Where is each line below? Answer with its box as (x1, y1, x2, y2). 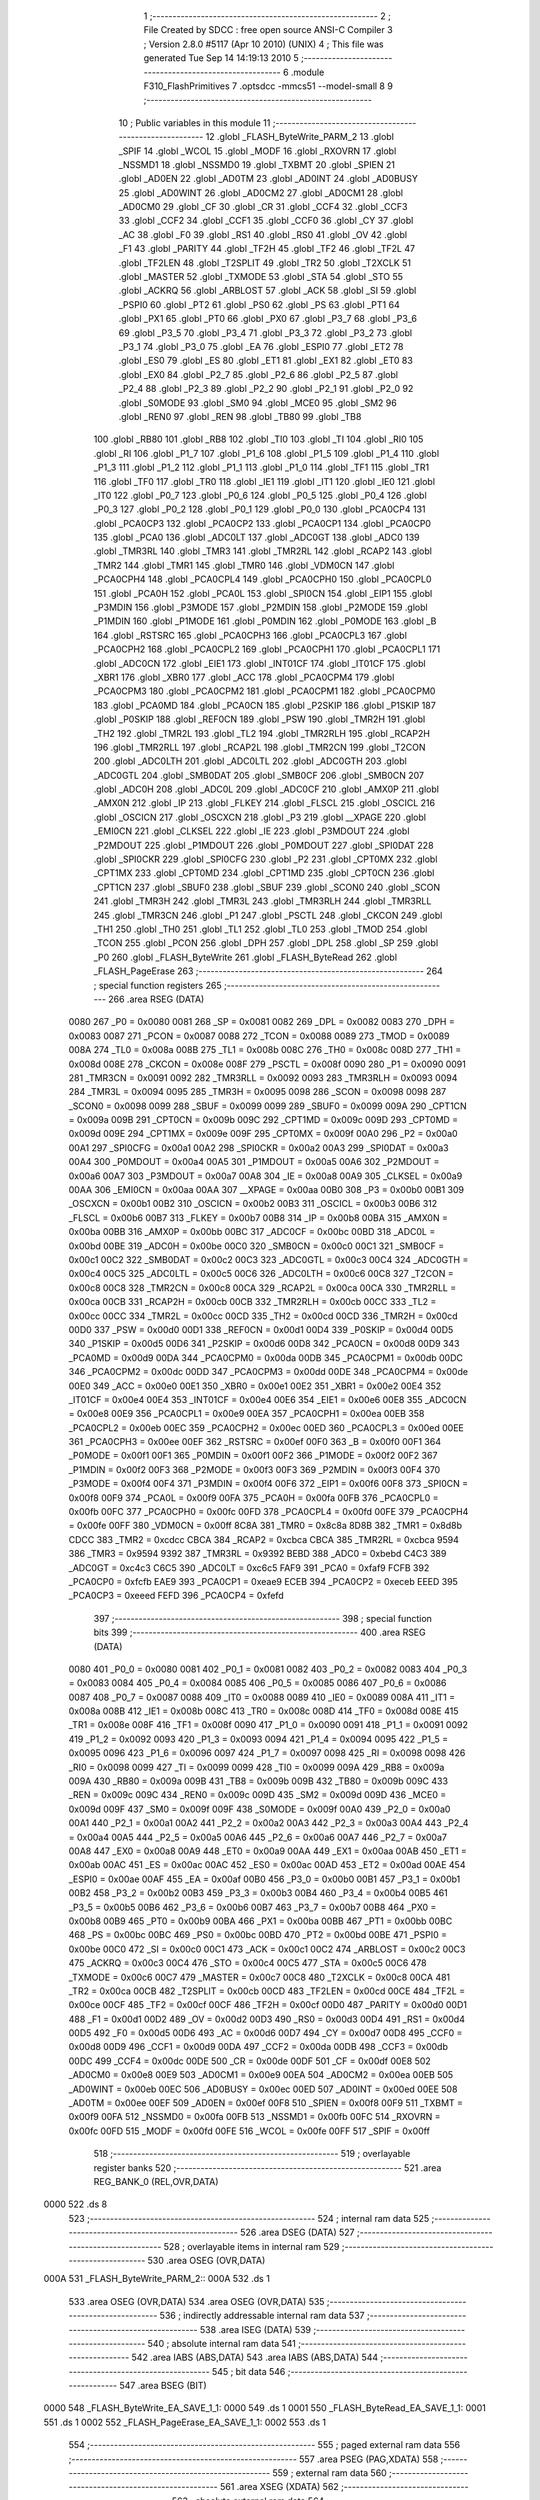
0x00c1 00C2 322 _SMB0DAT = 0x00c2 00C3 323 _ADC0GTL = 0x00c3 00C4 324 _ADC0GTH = (68, 1253, 469, 1265)
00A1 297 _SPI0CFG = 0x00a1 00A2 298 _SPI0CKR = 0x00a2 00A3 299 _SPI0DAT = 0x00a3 (68, 1141, 449, 1154)
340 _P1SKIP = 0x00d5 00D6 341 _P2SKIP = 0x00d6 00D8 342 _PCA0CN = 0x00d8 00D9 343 (68, 1338, 460, 1350)
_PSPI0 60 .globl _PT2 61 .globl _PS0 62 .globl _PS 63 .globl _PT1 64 (118, 298, 400, 310)
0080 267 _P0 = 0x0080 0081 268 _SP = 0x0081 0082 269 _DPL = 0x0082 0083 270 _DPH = (68, 1016, 455, 1028)
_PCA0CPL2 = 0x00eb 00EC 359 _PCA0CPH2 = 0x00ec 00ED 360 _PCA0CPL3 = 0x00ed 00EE (68, 1421, 464, 1434)
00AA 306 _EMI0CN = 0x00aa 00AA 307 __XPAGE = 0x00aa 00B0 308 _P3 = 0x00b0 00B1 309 (68, 1184, 465, 1196)
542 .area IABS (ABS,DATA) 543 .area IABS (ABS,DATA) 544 (131, 2351, 379, 2364)
